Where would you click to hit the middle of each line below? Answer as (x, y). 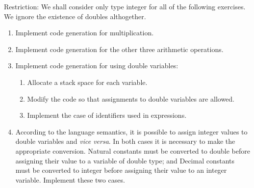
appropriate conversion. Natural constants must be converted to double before (133, 150)
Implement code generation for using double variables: (97, 66)
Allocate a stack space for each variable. (87, 82)
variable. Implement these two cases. (70, 179)
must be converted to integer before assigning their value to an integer (121, 170)
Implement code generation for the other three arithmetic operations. (119, 49)
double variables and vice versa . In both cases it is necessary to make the (125, 141)
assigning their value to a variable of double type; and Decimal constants (125, 160)
